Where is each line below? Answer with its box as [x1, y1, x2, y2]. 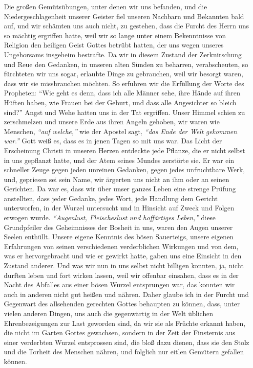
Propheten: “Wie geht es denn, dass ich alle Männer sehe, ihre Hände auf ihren [4, 88, 241, 98]
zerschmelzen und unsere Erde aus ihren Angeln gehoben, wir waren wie [4, 116, 220, 127]
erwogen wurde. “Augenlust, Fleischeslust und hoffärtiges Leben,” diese [4, 212, 216, 223]
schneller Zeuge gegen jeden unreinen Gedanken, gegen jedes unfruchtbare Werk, [4, 164, 245, 175]
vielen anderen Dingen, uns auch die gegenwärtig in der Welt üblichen [4, 308, 213, 318]
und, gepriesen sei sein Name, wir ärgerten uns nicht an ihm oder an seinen [4, 174, 230, 184]
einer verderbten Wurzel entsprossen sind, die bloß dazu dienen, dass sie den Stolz [4, 337, 250, 347]
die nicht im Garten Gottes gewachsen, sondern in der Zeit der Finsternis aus [4, 327, 235, 338]
